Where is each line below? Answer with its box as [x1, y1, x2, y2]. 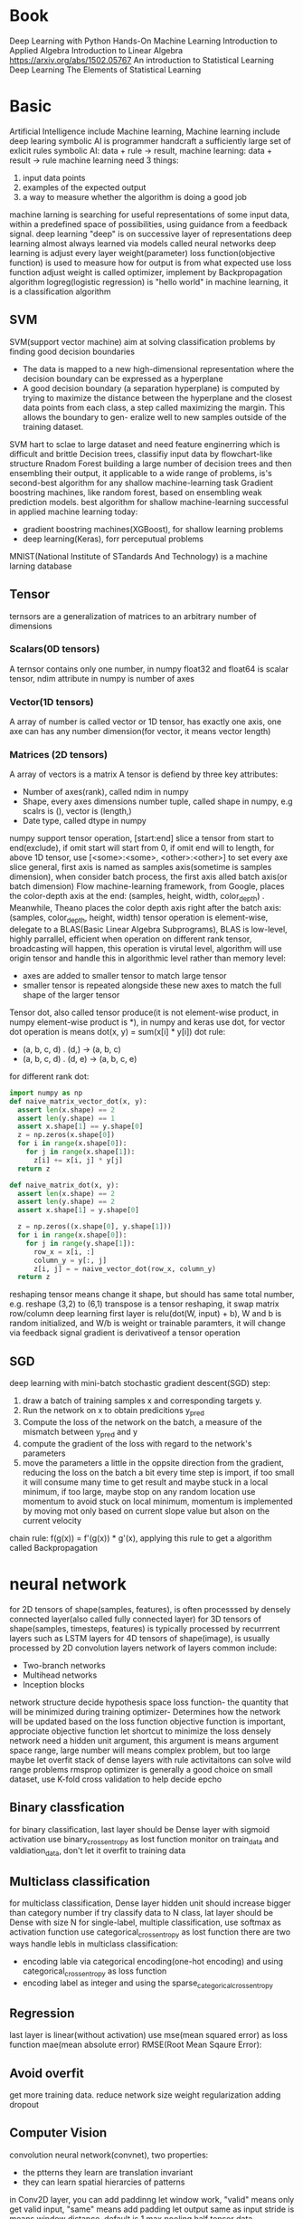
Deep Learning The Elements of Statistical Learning [9, 64, 202, 75]
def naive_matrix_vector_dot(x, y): [9, 1096, 147, 1105]
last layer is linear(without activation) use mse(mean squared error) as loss [9, 2030, 288, 2041]
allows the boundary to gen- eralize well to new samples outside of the [22, 411, 287, 422]
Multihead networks [22, 1669, 98, 1680]
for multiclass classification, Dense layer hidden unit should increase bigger [9, 1898, 291, 1908]
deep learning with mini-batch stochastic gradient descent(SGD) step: [9, 1378, 271, 1389]
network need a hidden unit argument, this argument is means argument [9, 1735, 279, 1746]
